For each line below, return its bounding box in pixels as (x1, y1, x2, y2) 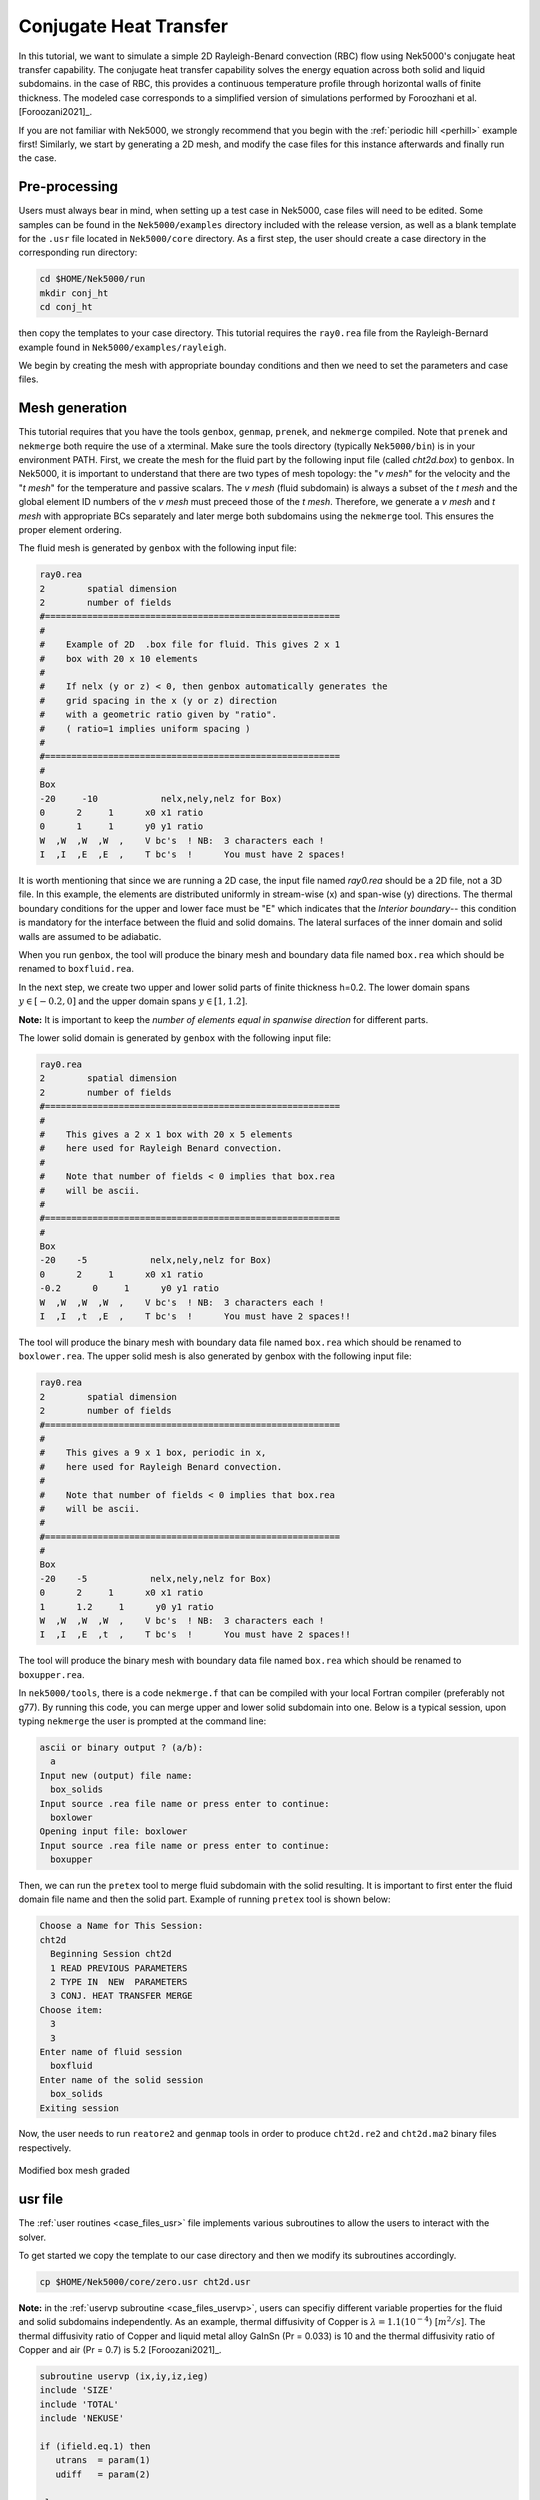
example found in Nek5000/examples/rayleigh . (18, 341, 227, 353)
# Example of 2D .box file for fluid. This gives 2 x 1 (39, 639, 341, 650)
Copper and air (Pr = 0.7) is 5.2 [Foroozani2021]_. (18, 2344, 222, 2356)
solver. (18, 2231, 47, 2243)
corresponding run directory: (18, 246, 138, 259)
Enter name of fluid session (39, 2046, 183, 2057)
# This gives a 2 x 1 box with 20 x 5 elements (39, 1128, 294, 1140)
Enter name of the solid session (39, 2074, 204, 2085)
